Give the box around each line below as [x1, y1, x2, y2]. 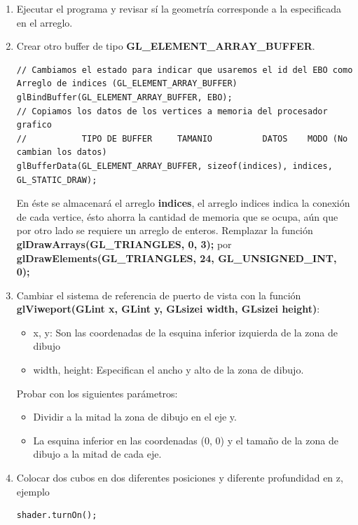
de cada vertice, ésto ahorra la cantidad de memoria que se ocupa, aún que [16, 209, 338, 224]
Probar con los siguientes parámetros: [16, 386, 178, 400]
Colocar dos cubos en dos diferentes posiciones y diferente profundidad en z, [16, 470, 343, 485]
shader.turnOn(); [16, 510, 97, 521]
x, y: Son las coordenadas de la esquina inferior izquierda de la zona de [33, 325, 338, 339]
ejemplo [16, 484, 50, 498]
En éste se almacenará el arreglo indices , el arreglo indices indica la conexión [16, 196, 350, 210]
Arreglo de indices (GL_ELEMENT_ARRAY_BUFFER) [16, 79, 237, 89]
